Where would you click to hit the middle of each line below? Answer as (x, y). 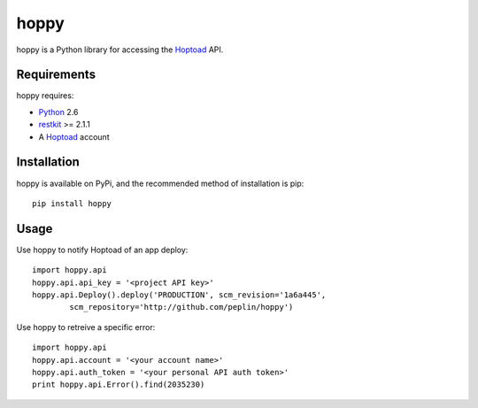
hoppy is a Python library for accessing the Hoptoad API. (120, 50)
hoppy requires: (45, 96)
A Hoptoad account (74, 136)
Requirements (56, 75)
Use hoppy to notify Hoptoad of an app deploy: (102, 250)
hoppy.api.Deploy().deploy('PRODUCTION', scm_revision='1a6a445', (179, 295)
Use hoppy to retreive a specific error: (86, 327)
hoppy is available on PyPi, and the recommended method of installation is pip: (160, 183)
